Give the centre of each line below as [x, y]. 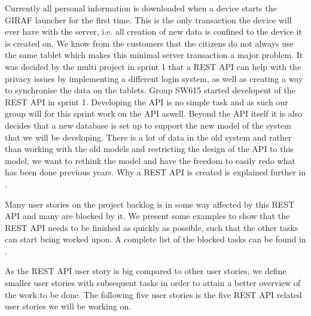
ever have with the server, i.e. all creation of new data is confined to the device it [153, 31]
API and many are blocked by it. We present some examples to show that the [147, 216]
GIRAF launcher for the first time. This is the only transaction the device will [148, 19]
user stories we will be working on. [68, 306]
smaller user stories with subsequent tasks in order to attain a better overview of [153, 283]
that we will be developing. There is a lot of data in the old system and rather [148, 137]
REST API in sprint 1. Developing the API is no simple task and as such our [147, 101]
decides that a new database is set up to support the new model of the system [148, 125]
